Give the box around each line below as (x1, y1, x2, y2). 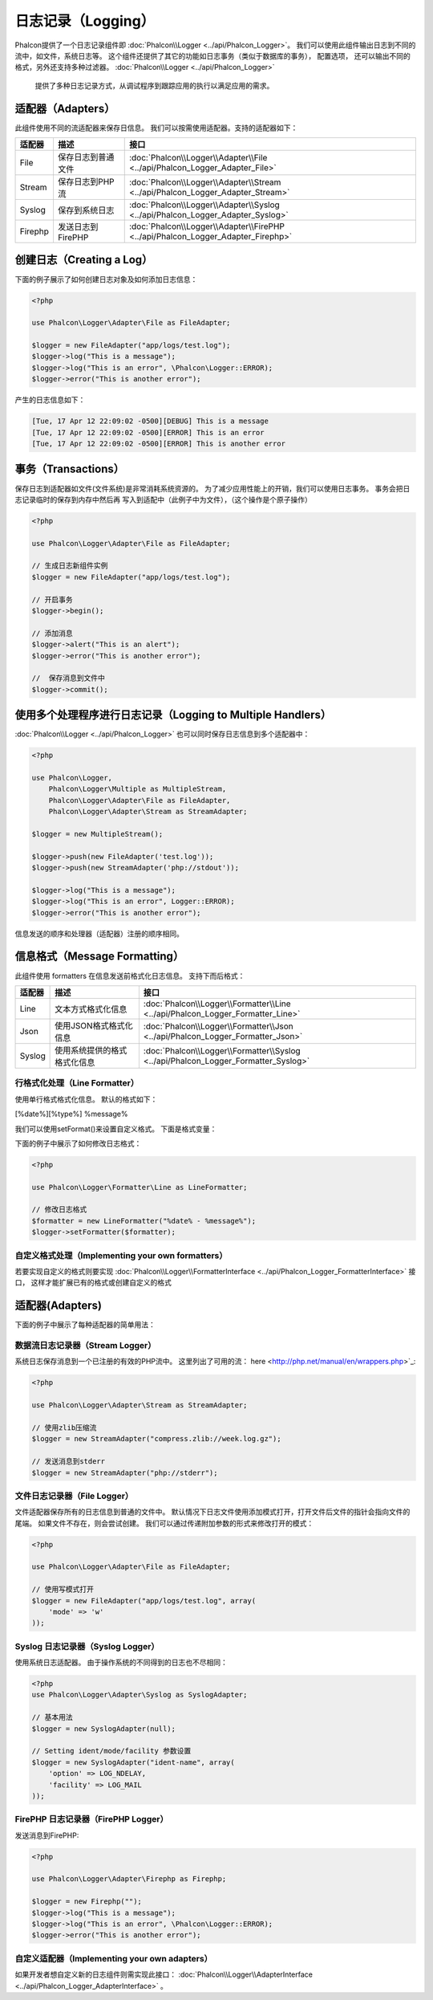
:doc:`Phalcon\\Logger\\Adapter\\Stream (128, 177, 281, 188)
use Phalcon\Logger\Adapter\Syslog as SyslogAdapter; (31, 1690, 248, 1700)
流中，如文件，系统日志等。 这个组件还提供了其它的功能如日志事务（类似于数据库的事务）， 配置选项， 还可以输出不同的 (14, 51, 411, 60)
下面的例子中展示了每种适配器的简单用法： (14, 1320, 156, 1330)
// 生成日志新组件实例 (31, 561, 108, 570)
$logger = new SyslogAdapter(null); (31, 1724, 176, 1733)
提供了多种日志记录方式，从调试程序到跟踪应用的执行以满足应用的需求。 (34, 80, 274, 90)
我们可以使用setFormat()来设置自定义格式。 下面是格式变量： (14, 1124, 217, 1134)
